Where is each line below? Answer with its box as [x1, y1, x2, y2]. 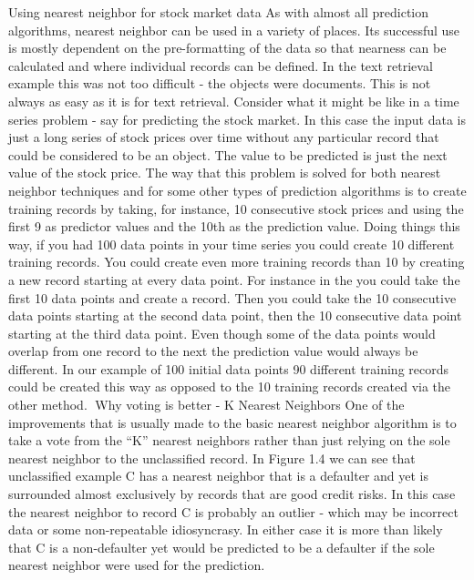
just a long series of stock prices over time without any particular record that [8, 127, 439, 147]
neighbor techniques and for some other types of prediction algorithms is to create [8, 180, 467, 199]
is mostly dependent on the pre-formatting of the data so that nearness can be [8, 38, 447, 57]
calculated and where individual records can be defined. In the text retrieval [8, 56, 433, 75]
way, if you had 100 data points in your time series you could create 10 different [8, 234, 455, 253]
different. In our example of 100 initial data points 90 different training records [8, 359, 449, 378]
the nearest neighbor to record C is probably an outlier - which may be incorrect [8, 502, 459, 521]
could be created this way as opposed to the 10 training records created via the [8, 377, 451, 396]
